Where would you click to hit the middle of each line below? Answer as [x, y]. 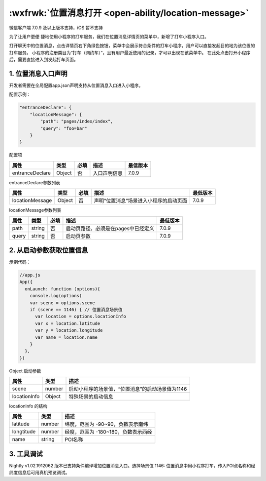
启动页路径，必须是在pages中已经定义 [110, 228]
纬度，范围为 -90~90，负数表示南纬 [106, 424]
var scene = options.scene [63, 303]
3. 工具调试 [26, 454]
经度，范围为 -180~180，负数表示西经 [108, 432]
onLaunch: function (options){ [63, 289]
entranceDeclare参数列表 [35, 182]
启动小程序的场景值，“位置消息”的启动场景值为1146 [128, 389]
